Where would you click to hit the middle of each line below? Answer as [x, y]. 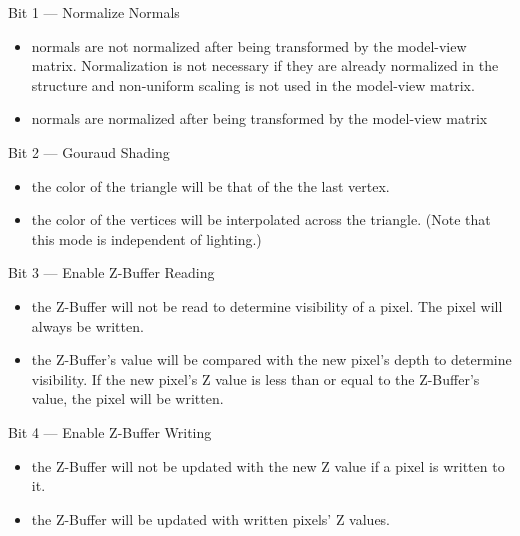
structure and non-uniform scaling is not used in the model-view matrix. [253, 84]
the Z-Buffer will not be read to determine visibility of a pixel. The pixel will [267, 305]
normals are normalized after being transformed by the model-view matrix [259, 118]
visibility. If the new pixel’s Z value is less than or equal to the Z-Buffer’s [255, 378]
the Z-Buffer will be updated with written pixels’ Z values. [210, 518]
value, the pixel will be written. [127, 398]
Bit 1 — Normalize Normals [94, 12]
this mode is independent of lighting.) [146, 238]
